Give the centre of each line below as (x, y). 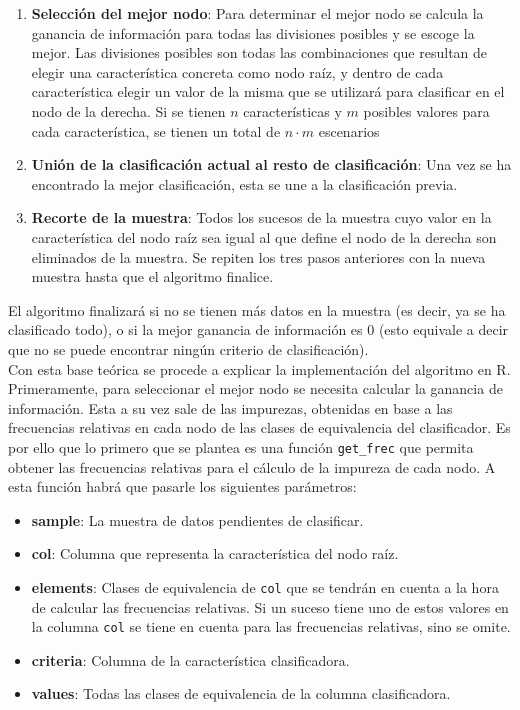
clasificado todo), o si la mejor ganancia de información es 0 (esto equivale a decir (258, 329)
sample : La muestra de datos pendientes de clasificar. (197, 519)
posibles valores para (426, 110)
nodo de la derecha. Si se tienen (128, 110)
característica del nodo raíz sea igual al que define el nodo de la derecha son (264, 236)
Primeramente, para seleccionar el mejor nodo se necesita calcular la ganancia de (255, 388)
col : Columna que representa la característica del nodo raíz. (215, 553)
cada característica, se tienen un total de (156, 130)
